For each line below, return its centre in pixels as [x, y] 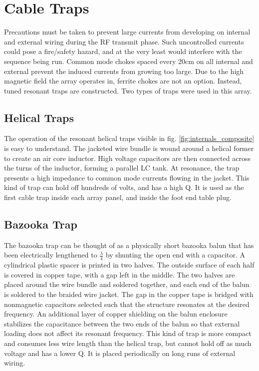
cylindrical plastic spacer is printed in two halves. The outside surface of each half [129, 265]
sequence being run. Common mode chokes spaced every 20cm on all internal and [129, 61]
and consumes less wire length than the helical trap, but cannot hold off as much [128, 343]
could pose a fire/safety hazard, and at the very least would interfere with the [123, 51]
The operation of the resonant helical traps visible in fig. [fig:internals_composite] [129, 138]
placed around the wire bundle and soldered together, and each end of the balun [127, 284]
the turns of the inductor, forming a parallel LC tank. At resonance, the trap [122, 168]
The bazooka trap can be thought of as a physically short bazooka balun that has [129, 245]
